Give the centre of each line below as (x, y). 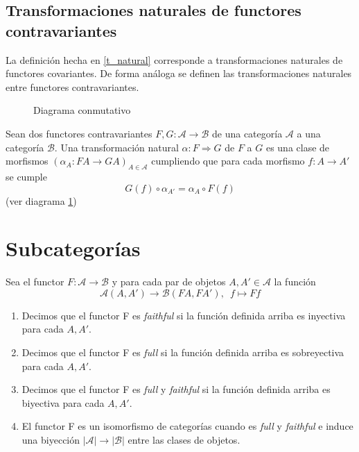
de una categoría (247, 133)
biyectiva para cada (63, 402)
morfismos (27, 161)
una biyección (51, 440)
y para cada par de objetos (169, 282)
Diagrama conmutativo (82, 110)
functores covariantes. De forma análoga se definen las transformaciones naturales (179, 73)
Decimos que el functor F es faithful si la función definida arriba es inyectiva (184, 315)
